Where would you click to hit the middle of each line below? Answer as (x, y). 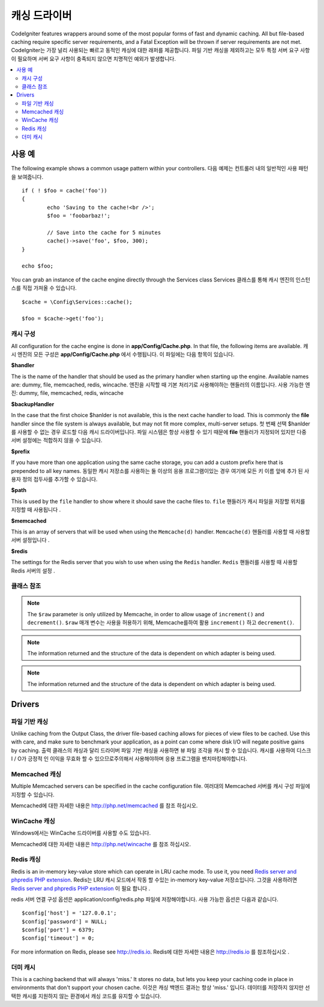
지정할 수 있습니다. (33, 795)
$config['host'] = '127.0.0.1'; (69, 913)
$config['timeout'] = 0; (58, 938)
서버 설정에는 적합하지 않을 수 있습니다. (57, 440)
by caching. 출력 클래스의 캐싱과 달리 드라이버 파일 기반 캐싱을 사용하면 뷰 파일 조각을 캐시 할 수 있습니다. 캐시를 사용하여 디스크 (161, 750)
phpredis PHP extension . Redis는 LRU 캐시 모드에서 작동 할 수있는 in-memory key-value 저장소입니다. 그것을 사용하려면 (154, 880)
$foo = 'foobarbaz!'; (79, 216)
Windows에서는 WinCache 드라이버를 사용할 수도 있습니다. (81, 833)
